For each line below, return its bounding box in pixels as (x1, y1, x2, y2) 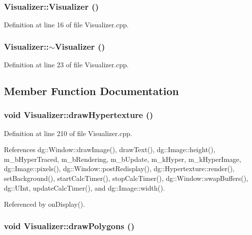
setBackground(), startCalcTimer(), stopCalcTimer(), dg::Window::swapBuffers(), (4, 173, 249, 183)
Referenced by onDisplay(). (4, 199, 85, 209)
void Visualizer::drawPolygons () (4, 219, 135, 232)
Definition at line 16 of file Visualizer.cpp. (4, 20, 129, 30)
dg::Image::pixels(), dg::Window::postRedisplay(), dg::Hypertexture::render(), (4, 163, 235, 174)
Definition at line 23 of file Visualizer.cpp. (4, 59, 129, 70)
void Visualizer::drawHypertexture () (4, 109, 154, 121)
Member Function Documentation (4, 83, 179, 98)
